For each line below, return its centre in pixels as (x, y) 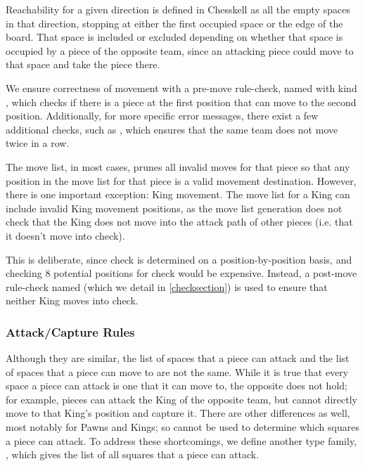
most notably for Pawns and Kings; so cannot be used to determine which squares (182, 427)
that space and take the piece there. (83, 64)
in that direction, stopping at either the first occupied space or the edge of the (174, 23)
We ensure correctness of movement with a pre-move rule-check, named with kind (181, 88)
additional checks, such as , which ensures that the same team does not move (172, 129)
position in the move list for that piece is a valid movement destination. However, (181, 180)
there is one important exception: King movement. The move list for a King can (178, 194)
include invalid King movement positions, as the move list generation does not (174, 208)
